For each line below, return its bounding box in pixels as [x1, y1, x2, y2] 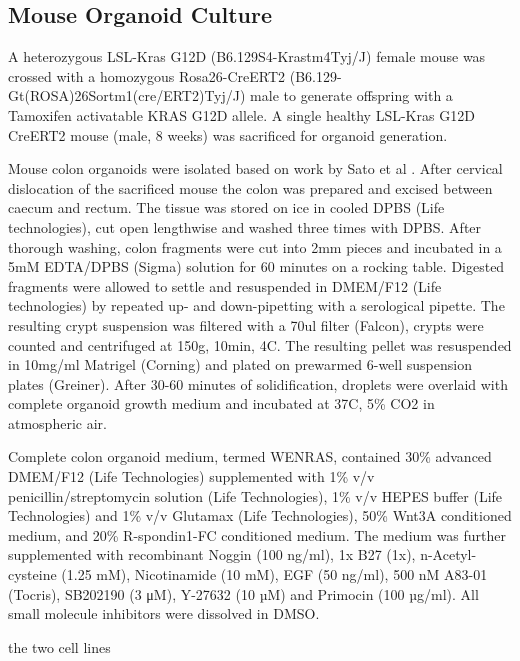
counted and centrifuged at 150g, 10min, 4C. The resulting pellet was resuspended [8, 334, 512, 355]
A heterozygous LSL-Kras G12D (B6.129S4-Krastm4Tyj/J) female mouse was [8, 46, 486, 67]
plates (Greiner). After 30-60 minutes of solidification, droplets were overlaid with [8, 373, 508, 394]
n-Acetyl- [420, 544, 477, 565]
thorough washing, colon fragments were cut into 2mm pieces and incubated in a [8, 236, 502, 257]
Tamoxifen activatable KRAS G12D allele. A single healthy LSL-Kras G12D [8, 104, 475, 125]
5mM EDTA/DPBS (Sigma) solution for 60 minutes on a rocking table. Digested [8, 256, 505, 277]
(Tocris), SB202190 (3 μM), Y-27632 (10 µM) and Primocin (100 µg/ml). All [8, 583, 479, 604]
